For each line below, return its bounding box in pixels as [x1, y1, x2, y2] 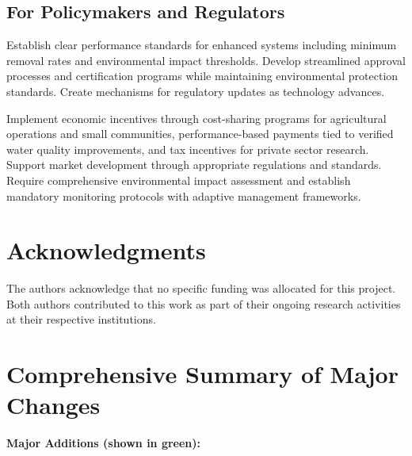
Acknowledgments [6, 234, 206, 266]
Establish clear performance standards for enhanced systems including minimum [6, 36, 397, 53]
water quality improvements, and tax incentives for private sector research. [6, 140, 369, 157]
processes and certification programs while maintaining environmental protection [6, 67, 399, 84]
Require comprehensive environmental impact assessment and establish [6, 171, 351, 188]
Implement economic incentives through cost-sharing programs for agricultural [6, 109, 387, 126]
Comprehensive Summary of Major [6, 358, 399, 390]
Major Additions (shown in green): [6, 435, 201, 451]
